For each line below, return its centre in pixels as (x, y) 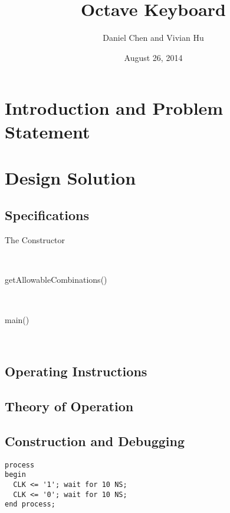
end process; (30, 504)
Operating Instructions (76, 371)
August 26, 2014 (153, 57)
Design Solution (70, 177)
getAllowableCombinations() (56, 280)
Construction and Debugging (95, 441)
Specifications (47, 215)
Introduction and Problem (114, 108)
